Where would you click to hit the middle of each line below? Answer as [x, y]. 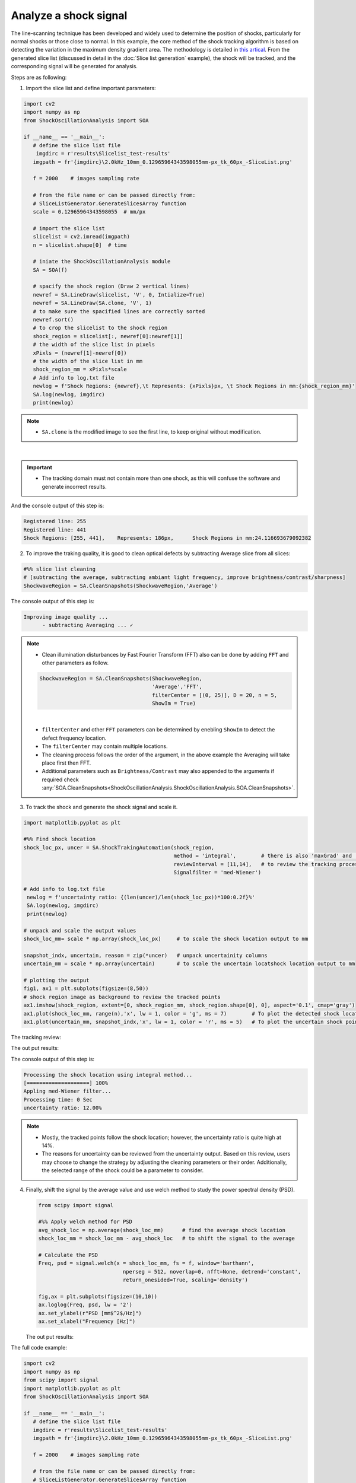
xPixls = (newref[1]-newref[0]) [80, 353]
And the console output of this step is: [58, 506]
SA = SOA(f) [50, 270]
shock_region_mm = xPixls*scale [80, 370]
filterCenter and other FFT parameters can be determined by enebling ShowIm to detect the [158, 730]
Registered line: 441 [55, 530]
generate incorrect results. [74, 486]
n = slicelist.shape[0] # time [80, 245]
